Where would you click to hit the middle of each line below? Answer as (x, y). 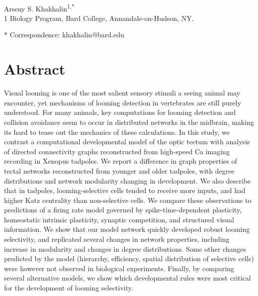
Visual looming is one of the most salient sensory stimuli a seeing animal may (122, 93)
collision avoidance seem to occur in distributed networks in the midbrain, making (129, 122)
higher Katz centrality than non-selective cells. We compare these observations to (128, 200)
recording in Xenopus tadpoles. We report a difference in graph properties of (121, 161)
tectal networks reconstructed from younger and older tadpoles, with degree (119, 170)
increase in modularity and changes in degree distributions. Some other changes (125, 248)
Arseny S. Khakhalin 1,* (39, 7)
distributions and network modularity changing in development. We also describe (128, 180)
